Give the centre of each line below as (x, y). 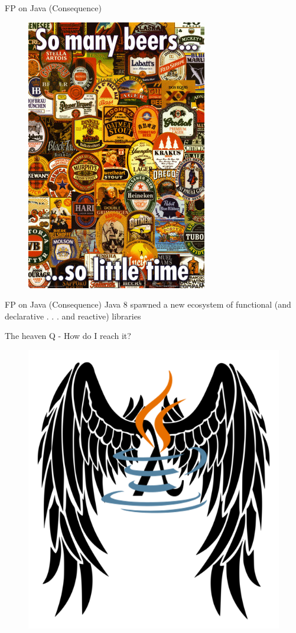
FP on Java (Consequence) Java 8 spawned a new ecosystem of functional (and (148, 304)
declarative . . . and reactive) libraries (73, 316)
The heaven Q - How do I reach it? (68, 336)
